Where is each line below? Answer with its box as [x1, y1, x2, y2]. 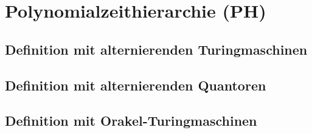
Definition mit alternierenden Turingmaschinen [5, 39, 308, 58]
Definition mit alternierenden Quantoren [5, 75, 266, 94]
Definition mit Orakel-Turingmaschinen [5, 111, 257, 130]
